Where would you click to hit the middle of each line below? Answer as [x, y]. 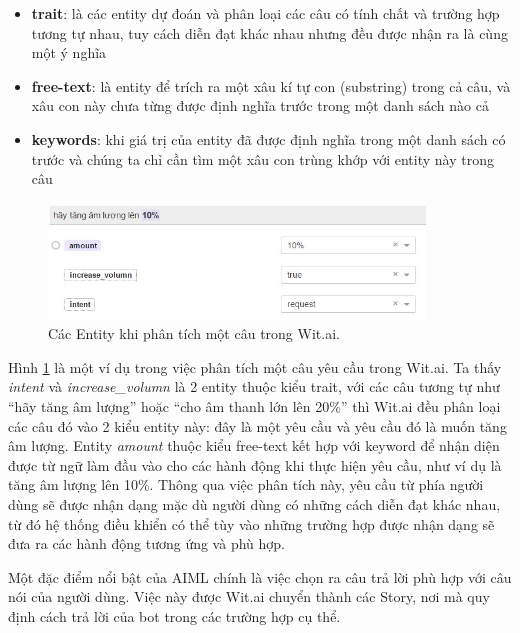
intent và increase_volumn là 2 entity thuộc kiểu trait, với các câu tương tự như [254, 386]
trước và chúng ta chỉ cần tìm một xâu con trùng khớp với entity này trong [262, 158]
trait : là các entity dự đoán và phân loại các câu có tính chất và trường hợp [265, 13]
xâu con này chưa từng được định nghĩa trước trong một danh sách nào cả [260, 105]
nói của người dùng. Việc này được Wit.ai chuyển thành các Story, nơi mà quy [249, 596]
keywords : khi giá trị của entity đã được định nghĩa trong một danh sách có [268, 138]
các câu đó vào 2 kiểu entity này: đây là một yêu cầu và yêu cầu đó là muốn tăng [257, 425]
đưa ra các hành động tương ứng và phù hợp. [146, 543]
